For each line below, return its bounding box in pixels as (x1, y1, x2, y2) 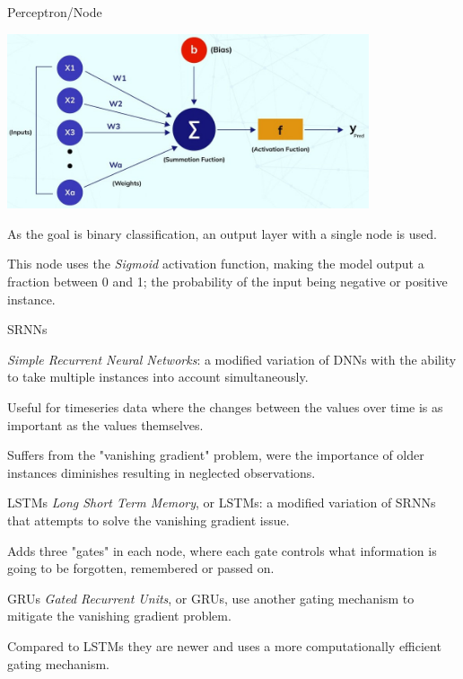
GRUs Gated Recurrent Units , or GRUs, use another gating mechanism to (7, 588, 415, 607)
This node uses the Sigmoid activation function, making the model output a (7, 254, 424, 273)
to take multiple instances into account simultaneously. (7, 367, 309, 386)
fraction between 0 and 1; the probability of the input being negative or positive (7, 272, 448, 291)
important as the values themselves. (7, 415, 204, 434)
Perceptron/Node (7, 3, 102, 21)
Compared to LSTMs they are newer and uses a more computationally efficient (7, 636, 441, 655)
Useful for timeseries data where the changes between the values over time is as (7, 398, 443, 417)
